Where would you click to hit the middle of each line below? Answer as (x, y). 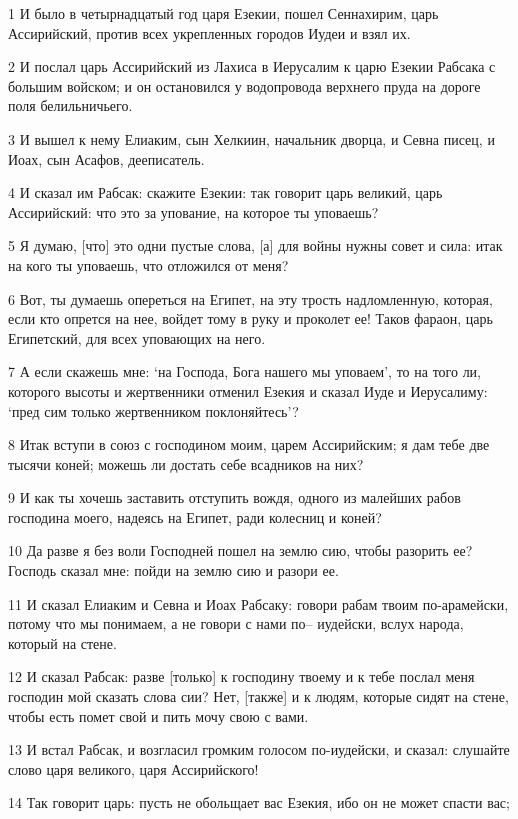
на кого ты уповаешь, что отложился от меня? (148, 264)
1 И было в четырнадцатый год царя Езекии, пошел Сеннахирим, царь (223, 13)
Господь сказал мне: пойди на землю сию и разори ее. (173, 570)
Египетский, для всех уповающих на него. (137, 337)
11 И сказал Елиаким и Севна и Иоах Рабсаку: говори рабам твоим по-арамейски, (258, 603)
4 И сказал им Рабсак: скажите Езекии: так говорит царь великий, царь (225, 192)
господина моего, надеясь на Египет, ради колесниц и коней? (195, 516)
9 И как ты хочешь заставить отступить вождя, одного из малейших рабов (234, 497)
